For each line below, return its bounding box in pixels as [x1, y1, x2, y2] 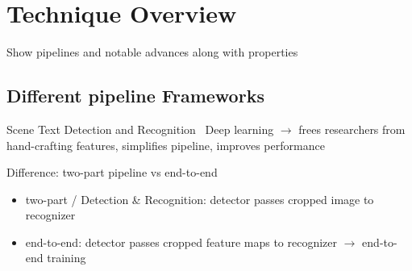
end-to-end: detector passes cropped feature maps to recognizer [25, 233, 338, 250]
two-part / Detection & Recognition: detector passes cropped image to [25, 190, 374, 207]
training [47, 249, 86, 266]
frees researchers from [298, 120, 406, 137]
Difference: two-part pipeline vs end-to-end [6, 164, 218, 181]
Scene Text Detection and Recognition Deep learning [6, 120, 274, 137]
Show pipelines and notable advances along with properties [6, 44, 298, 60]
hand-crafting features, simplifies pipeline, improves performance [6, 136, 325, 153]
